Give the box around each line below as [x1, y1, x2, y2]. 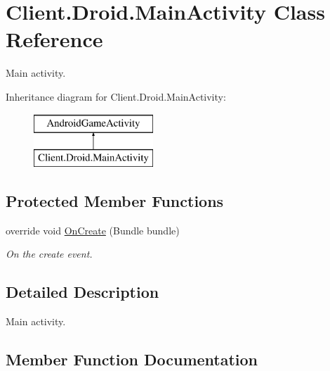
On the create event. [6, 246, 93, 261]
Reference [6, 25, 103, 54]
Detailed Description [6, 281, 159, 303]
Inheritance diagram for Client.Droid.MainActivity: [6, 89, 226, 103]
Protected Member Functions [6, 190, 224, 212]
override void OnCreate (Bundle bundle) [6, 222, 180, 237]
